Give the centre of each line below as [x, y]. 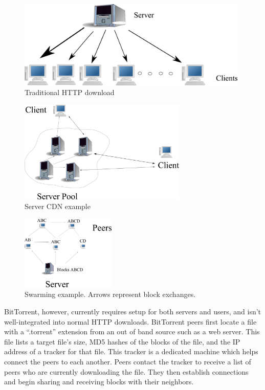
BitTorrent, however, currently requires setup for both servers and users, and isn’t [133, 311]
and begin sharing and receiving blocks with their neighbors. [99, 382]
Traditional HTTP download [70, 92]
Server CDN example [58, 206]
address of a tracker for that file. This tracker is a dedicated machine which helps [131, 351]
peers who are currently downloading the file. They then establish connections [126, 371]
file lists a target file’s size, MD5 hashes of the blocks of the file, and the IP [122, 341]
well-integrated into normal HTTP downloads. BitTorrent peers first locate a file [130, 321]
